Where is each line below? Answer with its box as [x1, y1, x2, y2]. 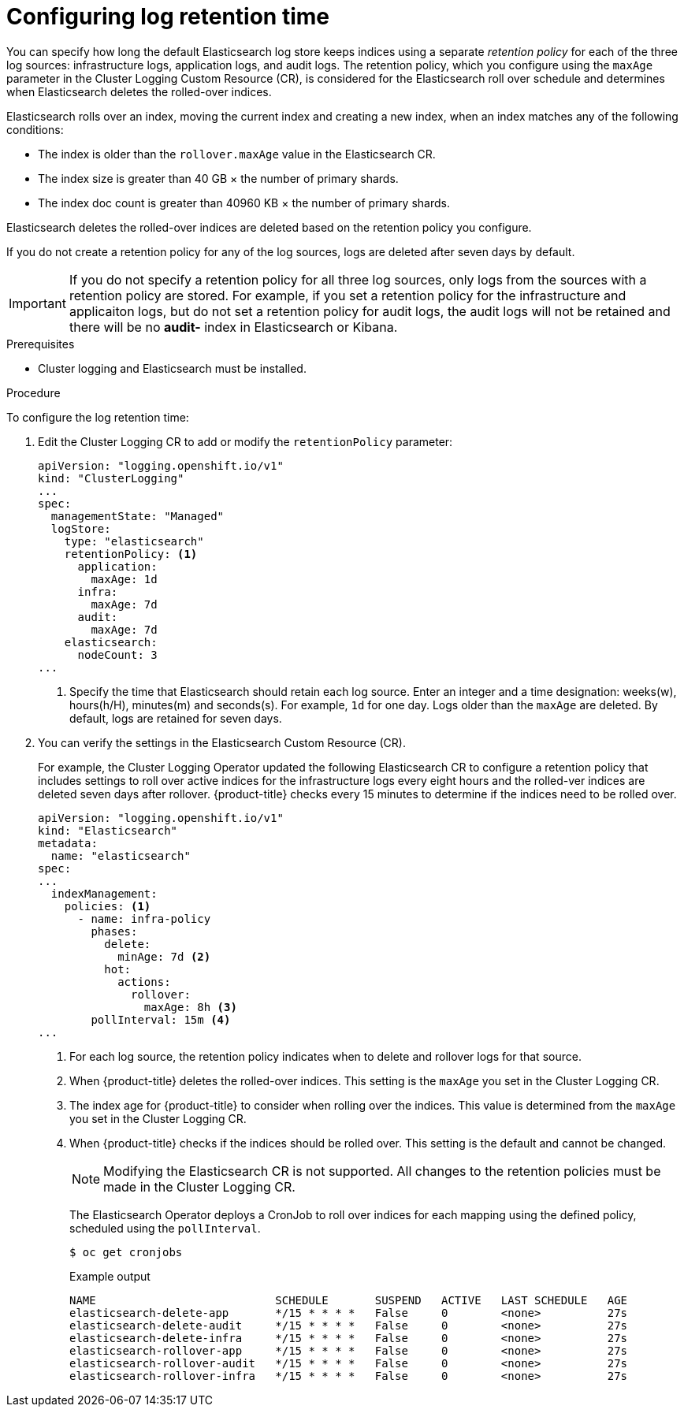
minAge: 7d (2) [117, 950, 211, 963]
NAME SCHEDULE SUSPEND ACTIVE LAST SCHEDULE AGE [69, 1293, 628, 1307]
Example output [69, 1269, 151, 1283]
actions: [117, 975, 171, 988]
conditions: [6, 122, 64, 136]
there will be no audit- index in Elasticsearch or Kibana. [69, 318, 398, 335]
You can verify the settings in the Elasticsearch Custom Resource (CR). [38, 735, 406, 749]
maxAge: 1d [91, 572, 158, 586]
